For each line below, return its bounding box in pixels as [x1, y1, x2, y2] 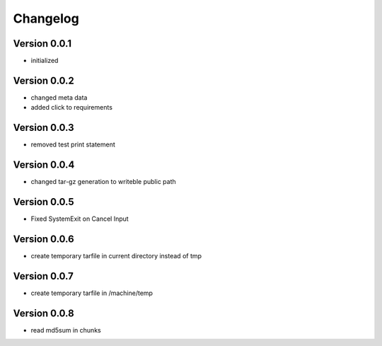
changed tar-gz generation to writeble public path [30, 178, 176, 186]
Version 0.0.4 [13, 159, 75, 171]
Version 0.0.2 [13, 74, 74, 86]
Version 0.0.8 [13, 307, 74, 319]
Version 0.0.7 [13, 270, 74, 282]
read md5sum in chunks [30, 325, 102, 334]
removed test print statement [30, 140, 116, 149]
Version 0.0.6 [13, 233, 74, 245]
